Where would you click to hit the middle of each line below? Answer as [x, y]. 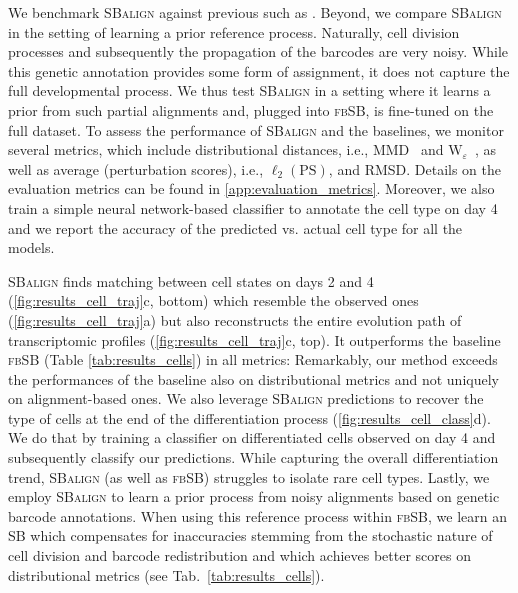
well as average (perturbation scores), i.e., [136, 168]
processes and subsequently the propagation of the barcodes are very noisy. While [258, 51]
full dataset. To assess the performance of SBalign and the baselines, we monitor [256, 129]
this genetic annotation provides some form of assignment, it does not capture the [259, 70]
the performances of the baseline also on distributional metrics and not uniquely [253, 378]
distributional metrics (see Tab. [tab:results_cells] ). [166, 574]
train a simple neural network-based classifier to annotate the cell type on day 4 [253, 207]
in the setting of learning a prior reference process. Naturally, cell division [234, 31]
